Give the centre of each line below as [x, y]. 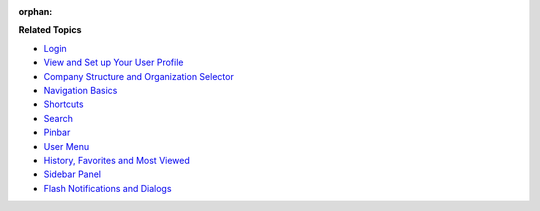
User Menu [66, 146]
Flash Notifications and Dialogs [107, 188]
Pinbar [57, 132]
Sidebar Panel [72, 174]
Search [58, 118]
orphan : [35, 11]
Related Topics [50, 30]
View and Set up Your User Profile [113, 62]
